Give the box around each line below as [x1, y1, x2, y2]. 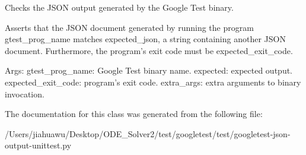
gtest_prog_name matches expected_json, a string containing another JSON [5, 33, 286, 45]
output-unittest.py [5, 139, 72, 151]
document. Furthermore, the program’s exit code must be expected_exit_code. [5, 44, 293, 56]
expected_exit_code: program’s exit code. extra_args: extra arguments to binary [5, 75, 301, 88]
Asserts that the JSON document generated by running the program [5, 21, 254, 33]
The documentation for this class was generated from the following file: [5, 107, 263, 120]
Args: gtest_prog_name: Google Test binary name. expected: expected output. [5, 64, 292, 77]
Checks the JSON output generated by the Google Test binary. [5, 1, 234, 13]
